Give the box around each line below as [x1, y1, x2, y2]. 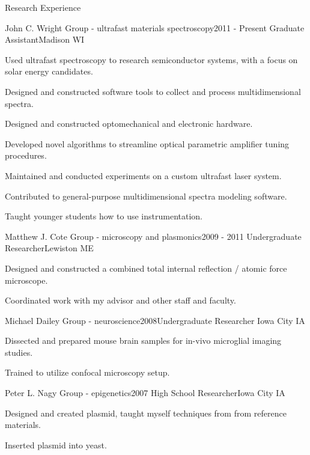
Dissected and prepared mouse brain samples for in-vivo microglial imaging [5, 334, 282, 347]
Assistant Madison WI [5, 33, 85, 46]
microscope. [5, 273, 48, 286]
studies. [5, 346, 33, 358]
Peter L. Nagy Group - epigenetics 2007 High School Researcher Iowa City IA [5, 386, 285, 399]
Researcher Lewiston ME [5, 242, 94, 254]
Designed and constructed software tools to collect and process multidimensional [5, 85, 301, 97]
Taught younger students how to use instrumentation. [5, 210, 203, 222]
